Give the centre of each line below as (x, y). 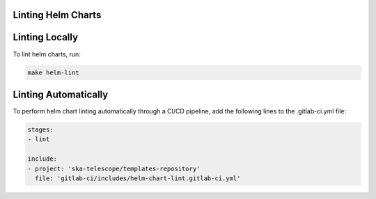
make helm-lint (53, 72)
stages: (40, 130)
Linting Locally (46, 37)
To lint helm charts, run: (47, 54)
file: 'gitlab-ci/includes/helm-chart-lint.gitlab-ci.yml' (138, 178)
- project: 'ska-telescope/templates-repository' (114, 168)
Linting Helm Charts (57, 15)
